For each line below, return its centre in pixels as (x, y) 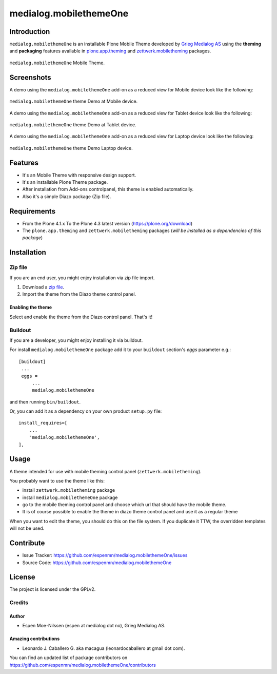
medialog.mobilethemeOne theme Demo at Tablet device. (73, 124)
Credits (19, 603)
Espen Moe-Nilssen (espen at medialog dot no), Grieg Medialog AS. (94, 626)
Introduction (30, 32)
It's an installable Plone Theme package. (65, 182)
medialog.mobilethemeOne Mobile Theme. (57, 63)
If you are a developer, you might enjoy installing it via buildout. (76, 340)
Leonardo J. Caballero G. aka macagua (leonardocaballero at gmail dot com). (104, 648)
